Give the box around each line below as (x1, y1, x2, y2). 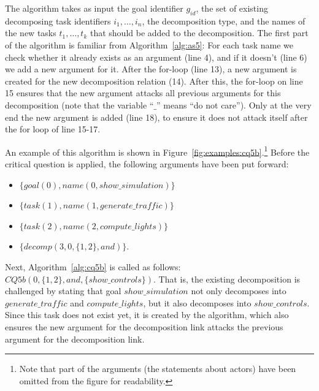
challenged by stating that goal (5, 284, 121, 297)
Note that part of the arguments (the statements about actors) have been (19, 362, 296, 375)
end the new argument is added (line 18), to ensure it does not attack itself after (5, 110, 308, 123)
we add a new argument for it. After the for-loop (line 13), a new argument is (5, 63, 297, 75)
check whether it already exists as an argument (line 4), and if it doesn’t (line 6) (5, 50, 307, 63)
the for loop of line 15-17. (5, 123, 101, 135)
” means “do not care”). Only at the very (156, 98, 312, 111)
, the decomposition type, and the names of (142, 14, 306, 27)
